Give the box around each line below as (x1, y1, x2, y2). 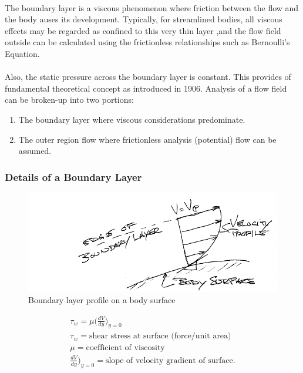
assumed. (18, 145, 52, 157)
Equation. (5, 47, 40, 59)
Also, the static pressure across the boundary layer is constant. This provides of (5, 70, 291, 83)
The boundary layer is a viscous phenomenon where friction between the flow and (5, 1, 299, 14)
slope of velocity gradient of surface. (105, 356, 235, 365)
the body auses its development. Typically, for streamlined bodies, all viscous (5, 13, 282, 25)
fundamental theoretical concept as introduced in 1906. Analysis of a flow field (5, 82, 287, 94)
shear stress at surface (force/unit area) (89, 332, 231, 341)
